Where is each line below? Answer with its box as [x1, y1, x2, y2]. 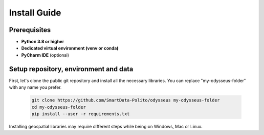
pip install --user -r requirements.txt [31, 111, 130, 117]
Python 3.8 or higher [21, 39, 65, 45]
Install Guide [9, 7, 61, 18]
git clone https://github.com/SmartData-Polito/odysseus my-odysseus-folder [31, 98, 220, 103]
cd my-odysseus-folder [31, 104, 86, 110]
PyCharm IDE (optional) [21, 52, 69, 58]
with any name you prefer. [9, 84, 62, 90]
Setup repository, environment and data [9, 65, 133, 73]
